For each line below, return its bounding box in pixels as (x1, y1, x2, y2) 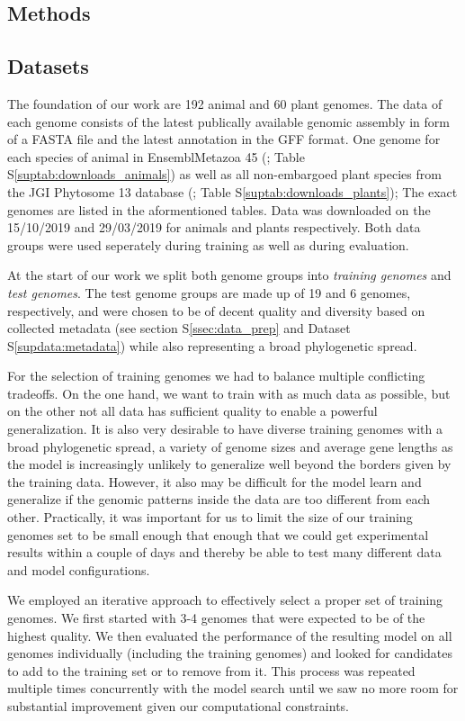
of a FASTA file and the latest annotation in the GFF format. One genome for (7, 130, 441, 149)
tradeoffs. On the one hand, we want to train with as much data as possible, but (7, 383, 451, 402)
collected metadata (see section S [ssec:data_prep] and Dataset (7, 319, 351, 338)
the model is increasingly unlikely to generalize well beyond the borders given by (7, 455, 452, 473)
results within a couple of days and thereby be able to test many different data (7, 543, 442, 562)
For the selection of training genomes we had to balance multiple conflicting (7, 366, 425, 385)
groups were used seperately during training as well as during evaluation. (7, 235, 409, 254)
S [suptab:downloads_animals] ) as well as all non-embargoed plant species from (7, 165, 442, 184)
